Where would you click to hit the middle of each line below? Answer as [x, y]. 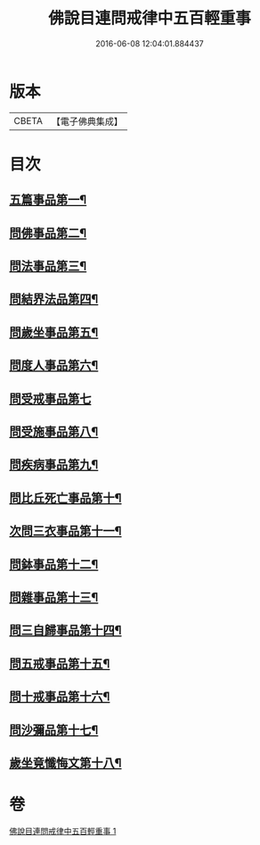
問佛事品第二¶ [48, 233]
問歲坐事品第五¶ [54, 332]
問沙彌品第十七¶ [54, 729]
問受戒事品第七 [50, 398]
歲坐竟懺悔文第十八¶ [65, 762]
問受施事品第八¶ [54, 432]
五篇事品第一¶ [48, 200]
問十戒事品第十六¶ [60, 697]
